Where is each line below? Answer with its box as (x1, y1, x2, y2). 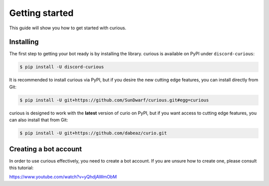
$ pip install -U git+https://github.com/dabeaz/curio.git (19, 130, 167, 136)
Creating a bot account (9, 145, 82, 153)
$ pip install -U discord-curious (19, 64, 104, 70)
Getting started (9, 7, 74, 18)
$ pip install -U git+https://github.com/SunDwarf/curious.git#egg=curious (19, 97, 209, 103)
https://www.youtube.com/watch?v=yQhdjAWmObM (9, 174, 117, 180)
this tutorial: (9, 165, 34, 171)
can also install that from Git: (9, 117, 68, 123)
